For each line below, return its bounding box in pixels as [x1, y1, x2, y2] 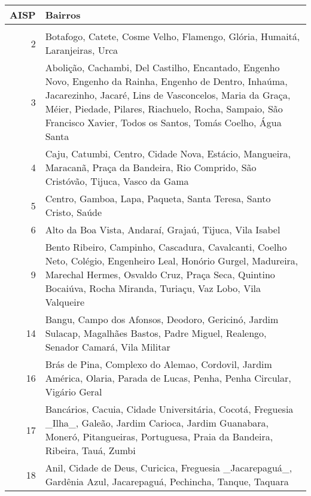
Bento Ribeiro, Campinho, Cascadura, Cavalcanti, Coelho [45, 240, 287, 254]
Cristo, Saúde [45, 205, 102, 219]
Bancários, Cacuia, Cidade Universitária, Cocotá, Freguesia [45, 402, 294, 416]
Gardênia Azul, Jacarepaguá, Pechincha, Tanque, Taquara [45, 474, 289, 488]
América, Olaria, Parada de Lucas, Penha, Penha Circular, [45, 371, 291, 385]
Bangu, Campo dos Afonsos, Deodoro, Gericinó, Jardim [45, 312, 279, 326]
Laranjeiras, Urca [45, 43, 118, 57]
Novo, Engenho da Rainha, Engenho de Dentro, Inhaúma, [45, 74, 288, 88]
